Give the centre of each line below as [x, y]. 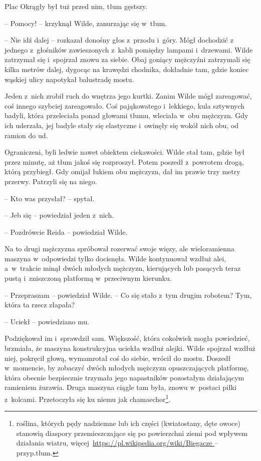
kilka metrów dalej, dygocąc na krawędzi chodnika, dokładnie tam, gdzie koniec [127, 69]
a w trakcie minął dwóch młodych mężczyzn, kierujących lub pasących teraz [123, 268]
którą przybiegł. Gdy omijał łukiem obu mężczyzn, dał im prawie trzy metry [122, 171]
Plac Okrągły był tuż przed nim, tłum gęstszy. [76, 6]
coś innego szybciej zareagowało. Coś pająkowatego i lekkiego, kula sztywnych [125, 105]
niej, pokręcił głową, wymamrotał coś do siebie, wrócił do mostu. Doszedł [118, 358]
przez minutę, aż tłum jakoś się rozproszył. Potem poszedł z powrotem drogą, [124, 161]
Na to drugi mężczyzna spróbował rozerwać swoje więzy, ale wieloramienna [119, 249]
